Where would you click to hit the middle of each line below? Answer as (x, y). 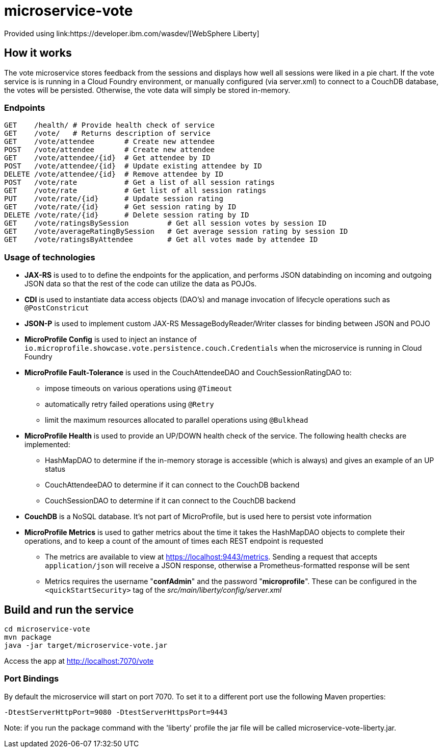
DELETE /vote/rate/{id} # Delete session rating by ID (127, 215)
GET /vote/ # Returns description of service (107, 134)
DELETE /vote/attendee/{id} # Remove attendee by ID (114, 174)
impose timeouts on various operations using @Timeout (139, 389)
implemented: (47, 445)
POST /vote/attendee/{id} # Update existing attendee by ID (133, 166)
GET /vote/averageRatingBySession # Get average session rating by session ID (176, 232)
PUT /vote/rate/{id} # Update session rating (114, 199)
